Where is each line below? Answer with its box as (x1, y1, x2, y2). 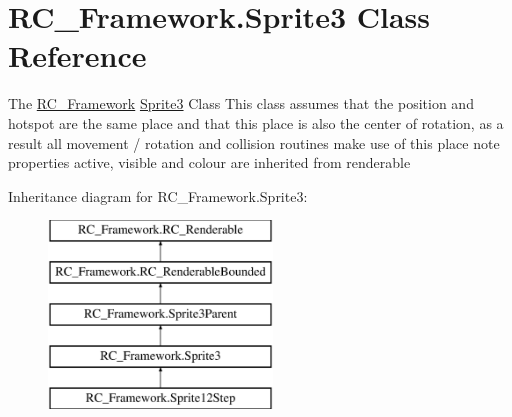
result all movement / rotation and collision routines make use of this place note (8, 132, 500, 153)
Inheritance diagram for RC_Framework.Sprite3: (8, 185, 308, 206)
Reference (8, 35, 147, 76)
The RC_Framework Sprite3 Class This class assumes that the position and (8, 93, 474, 114)
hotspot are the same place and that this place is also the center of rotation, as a (8, 112, 504, 133)
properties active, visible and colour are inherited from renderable (8, 152, 411, 173)
